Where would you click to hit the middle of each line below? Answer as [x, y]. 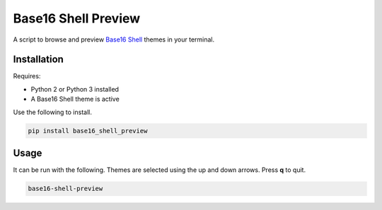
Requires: [27, 76]
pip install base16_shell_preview [88, 131]
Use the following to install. [52, 112]
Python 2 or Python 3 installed [75, 89]
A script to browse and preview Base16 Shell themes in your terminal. [114, 39]
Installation [38, 60]
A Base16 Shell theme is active [75, 99]
